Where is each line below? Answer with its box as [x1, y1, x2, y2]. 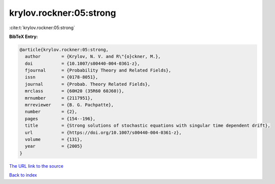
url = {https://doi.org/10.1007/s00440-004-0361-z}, [25, 130, 182, 135]
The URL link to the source [9, 163, 64, 169]
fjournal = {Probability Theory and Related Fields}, [25, 68, 171, 74]
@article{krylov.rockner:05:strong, [19, 47, 109, 52]
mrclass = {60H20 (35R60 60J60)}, [25, 88, 124, 94]
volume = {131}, [25, 137, 83, 142]
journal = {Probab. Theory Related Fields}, [25, 81, 151, 87]
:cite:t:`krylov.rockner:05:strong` [9, 25, 75, 31]
